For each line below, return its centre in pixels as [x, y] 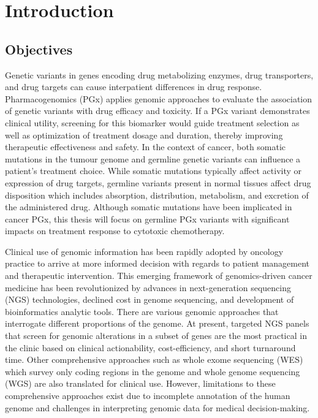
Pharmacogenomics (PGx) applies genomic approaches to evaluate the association [159, 98]
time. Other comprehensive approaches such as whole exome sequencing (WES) [154, 359]
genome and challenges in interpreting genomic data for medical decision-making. [157, 407]
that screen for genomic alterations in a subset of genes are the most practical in [156, 336]
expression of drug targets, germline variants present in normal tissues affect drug [158, 182]
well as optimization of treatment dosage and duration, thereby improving [144, 135]
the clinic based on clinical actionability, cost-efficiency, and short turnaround [150, 347]
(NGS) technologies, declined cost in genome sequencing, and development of [150, 299]
